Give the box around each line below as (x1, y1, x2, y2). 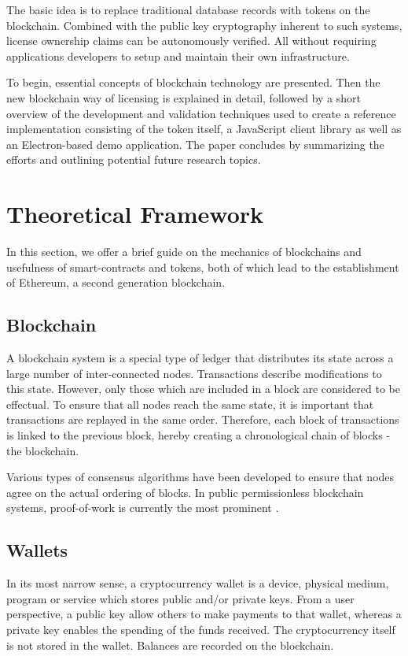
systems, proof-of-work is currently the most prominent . (6, 499, 279, 516)
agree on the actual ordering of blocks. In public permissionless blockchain (6, 484, 364, 500)
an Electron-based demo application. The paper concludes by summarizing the (6, 135, 384, 152)
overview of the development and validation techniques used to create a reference (6, 105, 396, 121)
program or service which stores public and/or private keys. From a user (6, 590, 355, 606)
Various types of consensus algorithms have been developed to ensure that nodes (6, 469, 395, 485)
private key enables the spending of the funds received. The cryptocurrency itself (6, 621, 395, 637)
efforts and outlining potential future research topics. (6, 151, 261, 168)
